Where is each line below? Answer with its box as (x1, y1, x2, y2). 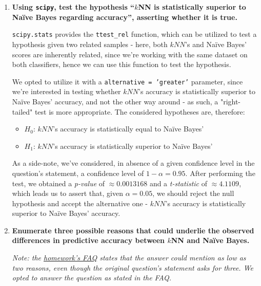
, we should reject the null (152, 188, 234, 199)
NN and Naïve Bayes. (171, 235, 250, 246)
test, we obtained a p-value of (12, 178, 105, 188)
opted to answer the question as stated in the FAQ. (12, 272, 172, 283)
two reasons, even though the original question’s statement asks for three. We (12, 262, 253, 273)
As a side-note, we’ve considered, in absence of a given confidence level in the (12, 158, 255, 168)
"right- (220, 96, 241, 106)
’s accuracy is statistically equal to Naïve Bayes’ (53, 123, 204, 134)
